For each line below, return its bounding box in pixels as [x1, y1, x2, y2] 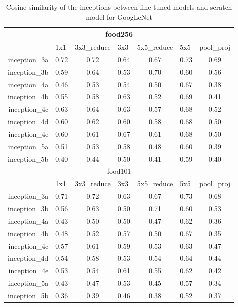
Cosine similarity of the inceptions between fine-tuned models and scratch [6, 2, 232, 12]
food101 [107, 166, 131, 176]
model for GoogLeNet [86, 11, 152, 22]
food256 [105, 29, 133, 39]
